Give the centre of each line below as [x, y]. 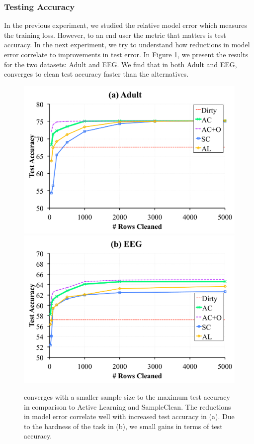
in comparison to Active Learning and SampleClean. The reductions [127, 406]
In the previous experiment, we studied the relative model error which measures [126, 25]
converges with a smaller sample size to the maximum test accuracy [127, 397]
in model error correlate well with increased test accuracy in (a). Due [129, 416]
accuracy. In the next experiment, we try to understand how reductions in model [127, 45]
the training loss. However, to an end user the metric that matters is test [115, 35]
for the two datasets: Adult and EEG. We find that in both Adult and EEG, [121, 64]
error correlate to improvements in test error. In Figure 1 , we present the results [126, 54]
